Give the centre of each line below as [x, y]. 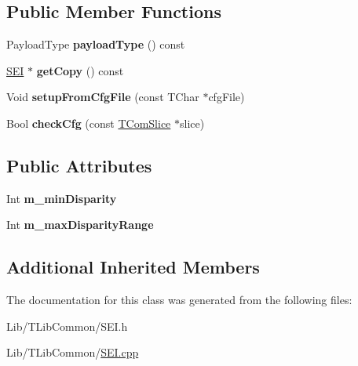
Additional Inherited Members [133, 267]
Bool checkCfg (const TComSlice [89, 123]
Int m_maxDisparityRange [80, 225]
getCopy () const [80, 70]
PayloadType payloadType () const [96, 44]
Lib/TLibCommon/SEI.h [67, 326]
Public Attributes [79, 165]
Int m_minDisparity [62, 198]
